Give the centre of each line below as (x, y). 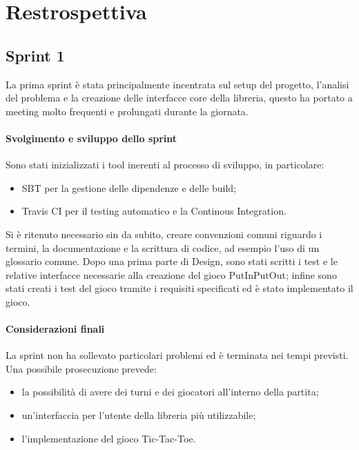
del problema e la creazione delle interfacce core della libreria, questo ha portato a (179, 98)
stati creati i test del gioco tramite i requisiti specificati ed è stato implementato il (179, 288)
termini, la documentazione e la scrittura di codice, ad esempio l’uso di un (163, 247)
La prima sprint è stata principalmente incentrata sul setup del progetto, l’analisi (177, 84)
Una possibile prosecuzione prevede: (81, 368)
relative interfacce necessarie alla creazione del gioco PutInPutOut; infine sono (171, 274)
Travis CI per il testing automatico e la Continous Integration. (154, 211)
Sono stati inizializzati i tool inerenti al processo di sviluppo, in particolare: (165, 165)
